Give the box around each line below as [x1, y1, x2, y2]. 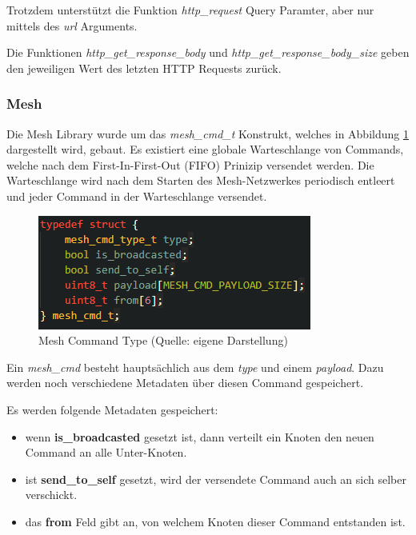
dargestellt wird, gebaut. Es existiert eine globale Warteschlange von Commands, [6, 141, 404, 158]
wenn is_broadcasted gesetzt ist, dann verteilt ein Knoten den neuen [25, 428, 374, 445]
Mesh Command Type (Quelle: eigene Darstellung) [38, 332, 288, 349]
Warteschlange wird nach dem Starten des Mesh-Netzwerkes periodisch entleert [6, 172, 395, 189]
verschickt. [25, 486, 78, 503]
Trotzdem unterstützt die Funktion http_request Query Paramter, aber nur [6, 2, 374, 18]
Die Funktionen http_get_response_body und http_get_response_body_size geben [6, 44, 410, 61]
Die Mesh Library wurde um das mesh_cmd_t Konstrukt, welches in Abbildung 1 [6, 125, 409, 142]
